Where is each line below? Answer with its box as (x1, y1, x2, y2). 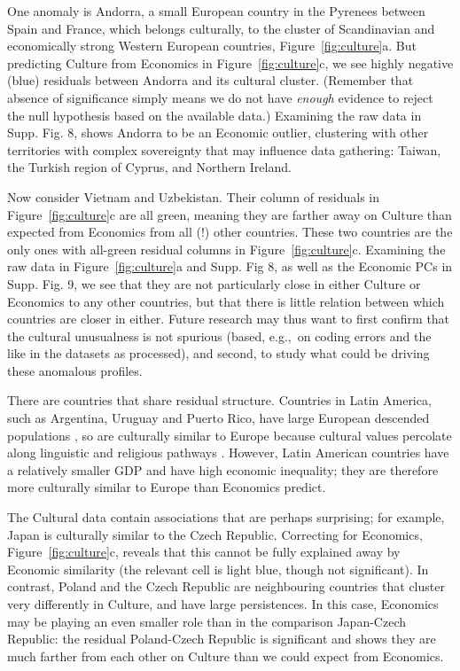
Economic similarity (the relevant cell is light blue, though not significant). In (7, 559, 429, 578)
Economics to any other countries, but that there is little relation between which (7, 292, 445, 310)
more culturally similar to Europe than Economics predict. (7, 478, 326, 496)
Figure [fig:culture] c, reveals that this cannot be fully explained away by (7, 542, 401, 561)
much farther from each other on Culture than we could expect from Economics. (7, 646, 444, 665)
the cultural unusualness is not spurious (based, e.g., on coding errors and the (7, 326, 432, 345)
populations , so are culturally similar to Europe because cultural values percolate (7, 425, 452, 444)
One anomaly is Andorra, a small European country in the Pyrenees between (7, 2, 425, 20)
